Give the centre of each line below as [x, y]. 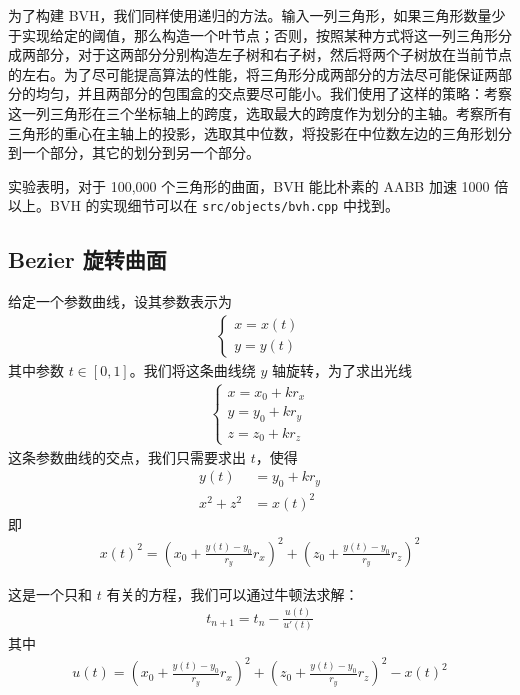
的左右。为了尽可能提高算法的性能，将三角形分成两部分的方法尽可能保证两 [253, 73]
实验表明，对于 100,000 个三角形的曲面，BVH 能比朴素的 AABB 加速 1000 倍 [258, 185]
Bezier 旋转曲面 [87, 259]
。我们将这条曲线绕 [192, 369]
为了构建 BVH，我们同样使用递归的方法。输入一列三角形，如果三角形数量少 [257, 15]
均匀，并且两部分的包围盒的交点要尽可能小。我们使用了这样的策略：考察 [273, 93]
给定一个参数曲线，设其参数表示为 [120, 301]
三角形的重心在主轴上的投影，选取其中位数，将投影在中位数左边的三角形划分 [260, 132]
